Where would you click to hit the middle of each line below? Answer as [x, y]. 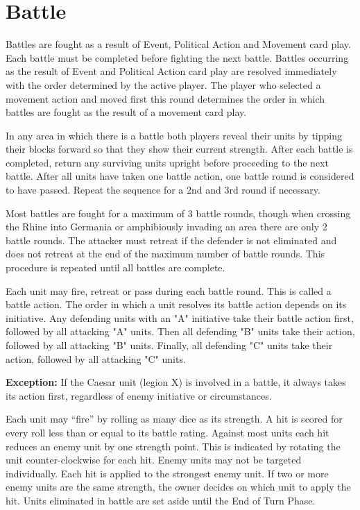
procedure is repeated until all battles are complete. [115, 267]
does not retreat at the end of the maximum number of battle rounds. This [165, 254]
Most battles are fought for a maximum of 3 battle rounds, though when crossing [178, 213]
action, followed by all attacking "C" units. [96, 358]
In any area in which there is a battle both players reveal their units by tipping [174, 135]
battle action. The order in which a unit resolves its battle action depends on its [176, 304]
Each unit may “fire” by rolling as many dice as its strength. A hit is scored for [174, 419]
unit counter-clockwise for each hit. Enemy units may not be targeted [154, 460]
